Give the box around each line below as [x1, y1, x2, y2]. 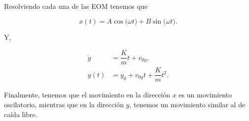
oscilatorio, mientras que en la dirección [4, 99, 124, 109]
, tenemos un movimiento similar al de [129, 99, 246, 109]
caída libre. [4, 109, 37, 119]
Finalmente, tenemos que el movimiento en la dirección [4, 90, 171, 100]
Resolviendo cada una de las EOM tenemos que [4, 1, 148, 11]
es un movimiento [178, 90, 232, 100]
